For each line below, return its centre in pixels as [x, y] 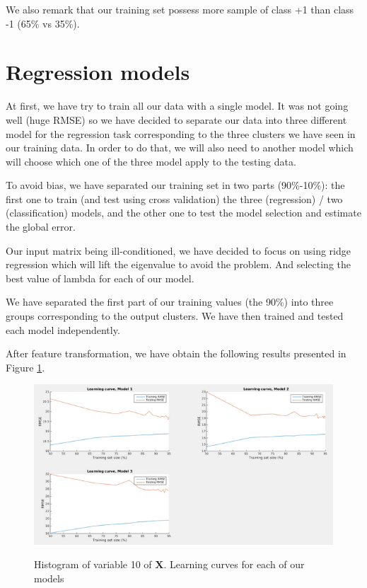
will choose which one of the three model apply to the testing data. [151, 161]
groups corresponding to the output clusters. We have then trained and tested [175, 316]
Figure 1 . [25, 367]
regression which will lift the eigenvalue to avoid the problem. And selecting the [178, 264]
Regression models [98, 72]
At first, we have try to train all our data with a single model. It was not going [177, 106]
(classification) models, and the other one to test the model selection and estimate [183, 213]
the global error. [41, 227]
